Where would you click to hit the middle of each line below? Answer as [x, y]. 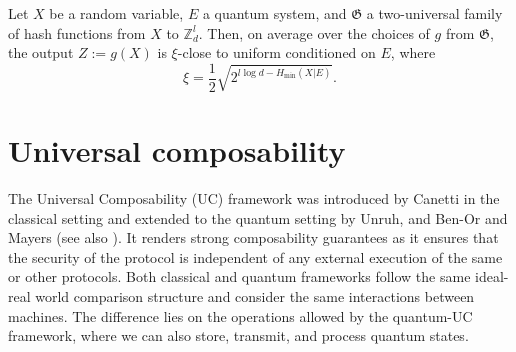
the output [41, 52]
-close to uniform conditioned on [276, 52]
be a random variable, [116, 13]
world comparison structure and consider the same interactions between [255, 295]
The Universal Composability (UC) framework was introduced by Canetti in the [254, 197]
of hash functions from [77, 32]
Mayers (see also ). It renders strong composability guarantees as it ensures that [253, 237]
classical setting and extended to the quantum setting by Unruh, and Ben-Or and [258, 217]
